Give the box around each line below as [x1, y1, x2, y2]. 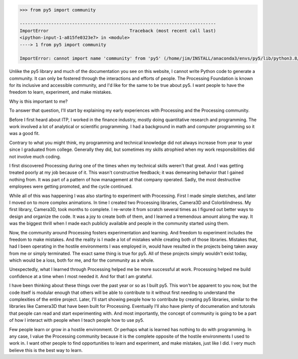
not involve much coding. [9, 153, 61, 159]
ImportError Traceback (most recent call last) [19, 28, 216, 33]
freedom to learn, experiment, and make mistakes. [9, 89, 112, 95]
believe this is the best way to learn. [9, 347, 83, 353]
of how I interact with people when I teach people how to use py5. [9, 317, 145, 323]
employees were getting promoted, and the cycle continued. [9, 184, 133, 190]
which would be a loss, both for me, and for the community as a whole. [9, 257, 154, 263]
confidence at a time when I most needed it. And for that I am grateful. [9, 273, 153, 279]
